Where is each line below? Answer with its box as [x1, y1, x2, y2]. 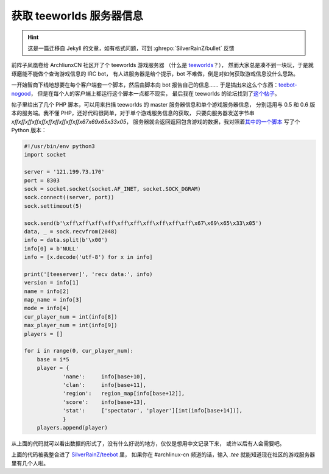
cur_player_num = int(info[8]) [24, 313, 118, 320]
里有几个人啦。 [11, 459, 49, 467]
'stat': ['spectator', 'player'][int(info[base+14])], [62, 407, 243, 414]
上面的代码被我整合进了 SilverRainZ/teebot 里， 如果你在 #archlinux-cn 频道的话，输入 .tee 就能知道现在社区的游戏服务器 [11, 451, 316, 458]
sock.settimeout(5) [24, 202, 82, 210]
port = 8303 [24, 177, 60, 184]
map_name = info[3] [24, 296, 82, 303]
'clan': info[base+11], [62, 381, 146, 388]
